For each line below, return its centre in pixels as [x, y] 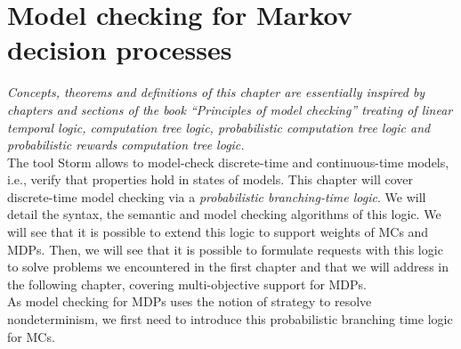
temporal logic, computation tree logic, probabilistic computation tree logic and [219, 127]
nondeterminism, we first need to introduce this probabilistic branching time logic [230, 319]
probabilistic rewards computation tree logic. [126, 145]
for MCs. [31, 336]
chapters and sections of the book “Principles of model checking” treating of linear [230, 109]
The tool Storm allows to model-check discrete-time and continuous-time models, [228, 162]
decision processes [120, 49]
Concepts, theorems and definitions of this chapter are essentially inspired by [216, 92]
